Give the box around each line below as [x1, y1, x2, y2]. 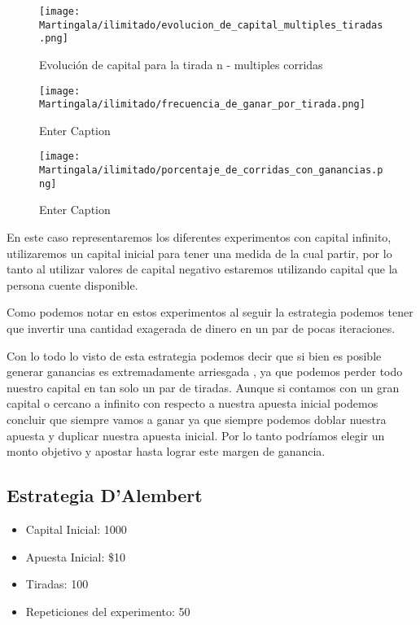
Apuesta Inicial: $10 [25, 548, 125, 565]
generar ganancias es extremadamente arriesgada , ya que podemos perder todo [7, 363, 403, 380]
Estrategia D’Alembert [7, 483, 203, 508]
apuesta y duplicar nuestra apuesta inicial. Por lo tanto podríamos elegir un [7, 426, 385, 444]
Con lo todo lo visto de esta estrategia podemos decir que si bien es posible [7, 347, 382, 364]
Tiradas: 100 [25, 575, 89, 592]
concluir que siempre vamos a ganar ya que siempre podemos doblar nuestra [7, 410, 387, 427]
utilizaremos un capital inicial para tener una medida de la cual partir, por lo [7, 244, 392, 261]
